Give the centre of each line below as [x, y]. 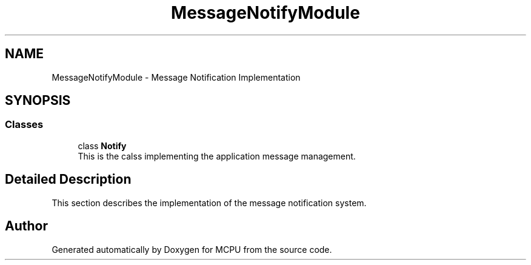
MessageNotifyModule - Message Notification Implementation [176, 77]
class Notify [102, 146]
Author [26, 226]
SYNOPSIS [38, 101]
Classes [24, 125]
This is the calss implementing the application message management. [217, 156]
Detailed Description [68, 179]
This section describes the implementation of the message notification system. [209, 203]
